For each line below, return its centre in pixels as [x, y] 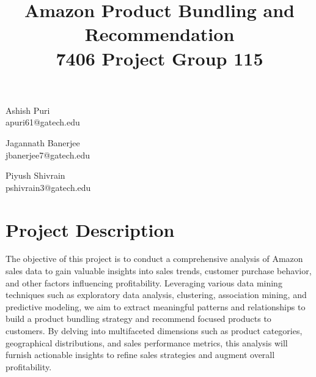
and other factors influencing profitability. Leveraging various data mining [144, 282]
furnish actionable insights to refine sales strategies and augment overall [140, 355]
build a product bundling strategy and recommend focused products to [138, 319]
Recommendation [160, 34]
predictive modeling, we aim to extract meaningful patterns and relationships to [156, 306]
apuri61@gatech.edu [43, 122]
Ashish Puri [28, 110]
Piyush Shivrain [35, 175]
